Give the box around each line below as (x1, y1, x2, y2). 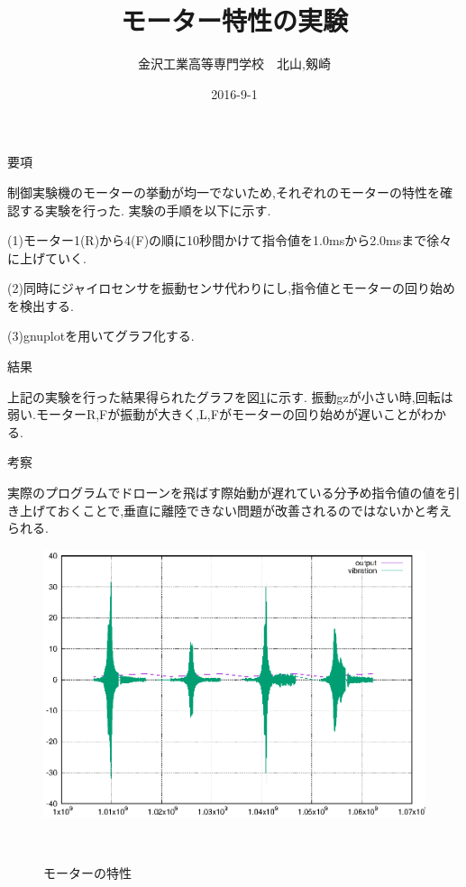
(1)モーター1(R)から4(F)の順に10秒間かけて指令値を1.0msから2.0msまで (7, 231, 427, 250)
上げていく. (19, 248, 87, 267)
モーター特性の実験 (120, 2, 348, 39)
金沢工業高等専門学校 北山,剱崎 (138, 54, 331, 73)
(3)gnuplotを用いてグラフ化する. (7, 326, 195, 345)
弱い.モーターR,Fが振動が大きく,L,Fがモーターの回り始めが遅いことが (7, 405, 421, 424)
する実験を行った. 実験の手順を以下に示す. (19, 200, 271, 219)
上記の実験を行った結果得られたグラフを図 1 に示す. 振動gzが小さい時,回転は (7, 387, 453, 406)
